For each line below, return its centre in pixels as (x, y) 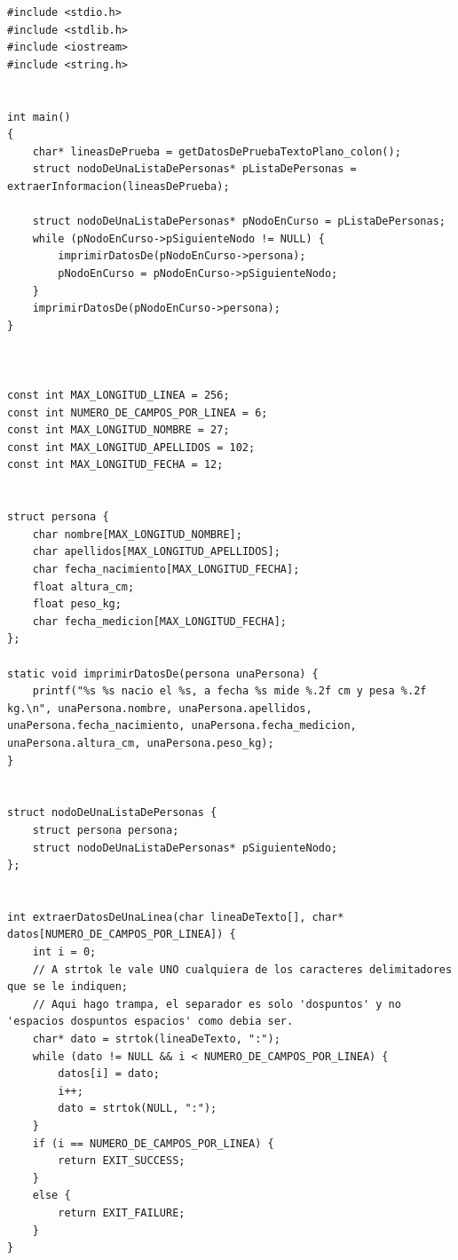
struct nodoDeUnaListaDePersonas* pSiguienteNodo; (185, 848)
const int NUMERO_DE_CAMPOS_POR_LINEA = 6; (138, 412)
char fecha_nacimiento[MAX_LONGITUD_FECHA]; (166, 569)
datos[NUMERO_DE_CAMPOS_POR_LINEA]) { (122, 935)
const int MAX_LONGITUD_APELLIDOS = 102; (131, 447)
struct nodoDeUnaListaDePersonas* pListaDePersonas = (194, 169)
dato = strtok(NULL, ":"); (138, 1109)
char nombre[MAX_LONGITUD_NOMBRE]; (137, 534)
